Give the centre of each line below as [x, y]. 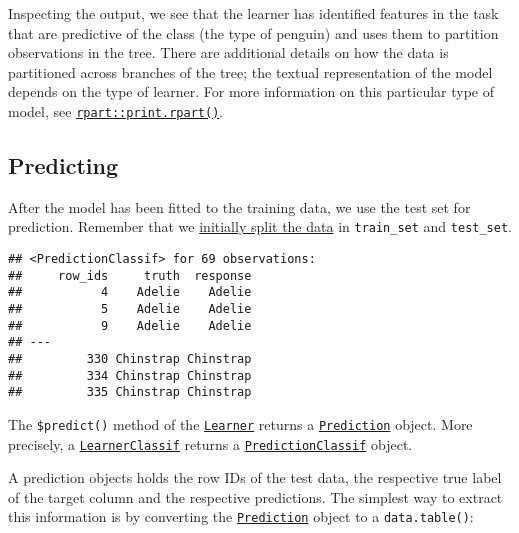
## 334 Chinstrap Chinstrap [130, 375]
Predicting [63, 165]
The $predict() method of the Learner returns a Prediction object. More [240, 423]
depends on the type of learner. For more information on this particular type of [251, 91]
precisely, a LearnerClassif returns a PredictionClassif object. [210, 443]
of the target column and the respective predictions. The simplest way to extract [255, 496]
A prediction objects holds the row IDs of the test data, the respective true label [255, 477]
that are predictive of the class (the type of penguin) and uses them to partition [253, 32]
